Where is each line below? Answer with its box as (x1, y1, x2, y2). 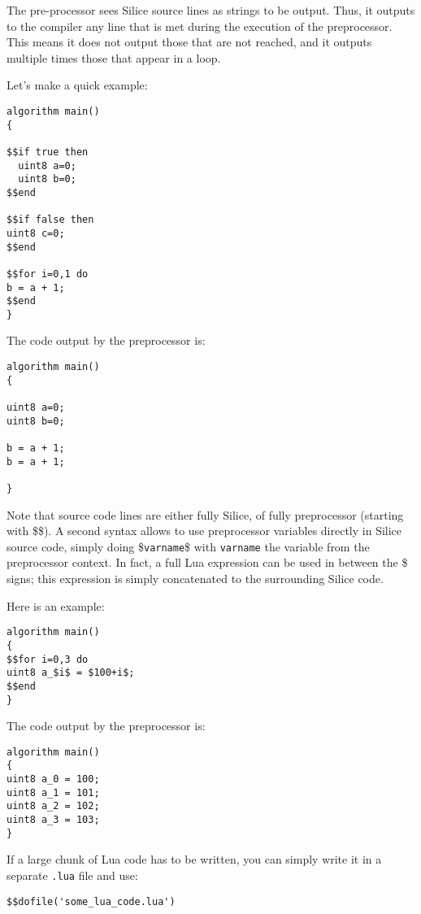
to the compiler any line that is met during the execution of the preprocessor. (7, 17, 393, 34)
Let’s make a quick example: (7, 76, 148, 94)
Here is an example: (7, 597, 105, 614)
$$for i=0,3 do (7, 653, 89, 665)
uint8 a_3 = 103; (7, 814, 100, 826)
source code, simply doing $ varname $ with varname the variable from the (7, 538, 370, 555)
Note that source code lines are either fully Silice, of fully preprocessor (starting (7, 506, 404, 523)
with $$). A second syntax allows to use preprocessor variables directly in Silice (7, 522, 402, 539)
